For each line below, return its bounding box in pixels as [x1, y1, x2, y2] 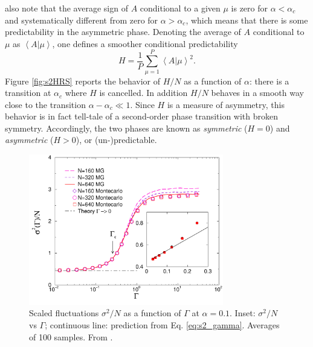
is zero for [231, 2, 268, 14]
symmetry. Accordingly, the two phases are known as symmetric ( [5, 121, 248, 134]
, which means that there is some [186, 13, 308, 26]
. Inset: [230, 307, 256, 319]
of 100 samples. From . [29, 330, 113, 343]
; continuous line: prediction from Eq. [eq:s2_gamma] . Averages [45, 319, 280, 331]
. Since [130, 98, 155, 110]
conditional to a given [140, 2, 221, 14]
